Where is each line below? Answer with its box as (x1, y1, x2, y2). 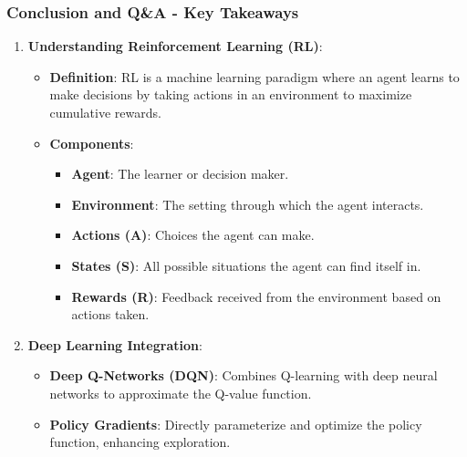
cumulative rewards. (49, 103, 161, 121)
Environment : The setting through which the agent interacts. (71, 194, 424, 213)
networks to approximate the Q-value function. (49, 383, 312, 402)
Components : (49, 133, 134, 152)
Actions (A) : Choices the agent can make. (71, 225, 315, 244)
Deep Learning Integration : (27, 335, 202, 354)
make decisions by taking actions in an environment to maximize (49, 85, 412, 104)
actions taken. (71, 305, 150, 324)
